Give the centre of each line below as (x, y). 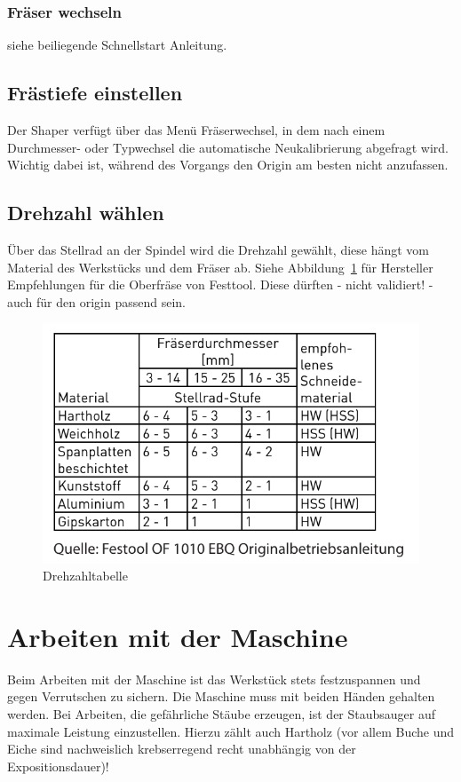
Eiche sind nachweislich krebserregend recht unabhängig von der (182, 749)
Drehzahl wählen (86, 213)
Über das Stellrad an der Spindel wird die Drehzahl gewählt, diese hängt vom (219, 249)
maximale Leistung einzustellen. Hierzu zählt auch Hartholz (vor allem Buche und (231, 731)
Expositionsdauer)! (58, 766)
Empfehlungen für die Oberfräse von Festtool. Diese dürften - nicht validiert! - (220, 284)
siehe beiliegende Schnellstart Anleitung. (117, 45)
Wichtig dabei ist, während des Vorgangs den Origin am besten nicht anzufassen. (228, 165)
